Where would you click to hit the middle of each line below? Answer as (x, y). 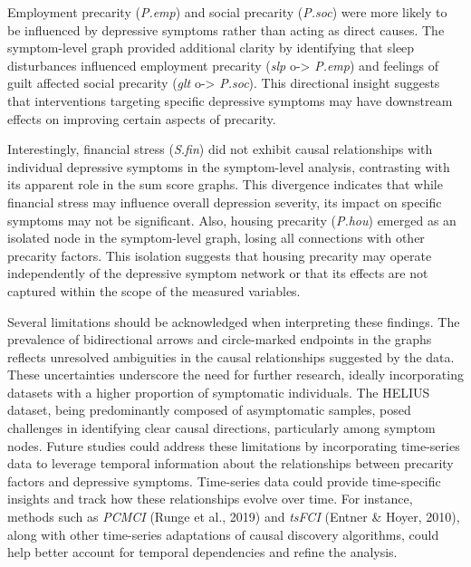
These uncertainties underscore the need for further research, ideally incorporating (235, 375)
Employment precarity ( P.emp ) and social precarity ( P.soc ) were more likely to (227, 12)
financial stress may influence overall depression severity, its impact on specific (225, 202)
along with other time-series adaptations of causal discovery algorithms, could (223, 534)
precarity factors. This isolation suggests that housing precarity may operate (220, 255)
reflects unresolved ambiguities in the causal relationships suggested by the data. (231, 356)
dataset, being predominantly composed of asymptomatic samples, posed (209, 410)
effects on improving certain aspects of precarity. (142, 118)
